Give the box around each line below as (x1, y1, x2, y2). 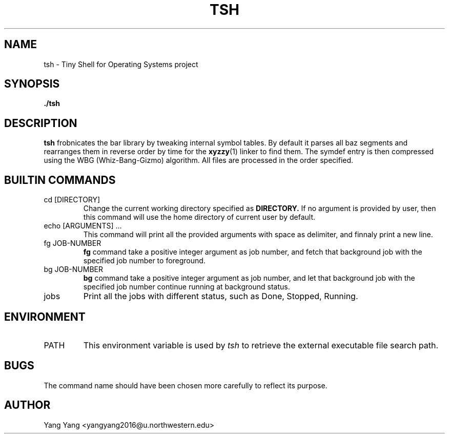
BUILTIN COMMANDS (4, 173, 116, 186)
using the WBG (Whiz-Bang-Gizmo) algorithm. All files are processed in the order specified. (44, 156, 354, 165)
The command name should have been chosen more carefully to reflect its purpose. (44, 381, 328, 390)
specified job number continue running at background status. (83, 282, 290, 291)
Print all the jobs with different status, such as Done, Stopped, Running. (83, 291, 358, 302)
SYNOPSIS (4, 77, 60, 91)
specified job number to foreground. (83, 256, 206, 265)
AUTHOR (4, 399, 51, 412)
